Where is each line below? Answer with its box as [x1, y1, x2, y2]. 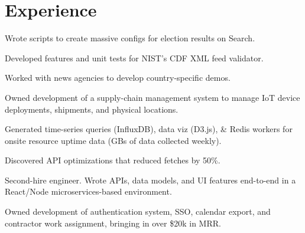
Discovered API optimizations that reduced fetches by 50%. [5, 154, 220, 166]
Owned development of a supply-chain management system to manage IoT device [5, 91, 300, 103]
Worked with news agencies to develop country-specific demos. [5, 71, 231, 84]
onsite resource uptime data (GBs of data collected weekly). [5, 134, 222, 146]
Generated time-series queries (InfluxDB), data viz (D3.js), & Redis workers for [5, 123, 293, 135]
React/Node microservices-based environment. [5, 185, 172, 198]
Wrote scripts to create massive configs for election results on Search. [5, 32, 255, 44]
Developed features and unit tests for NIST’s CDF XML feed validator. [5, 51, 264, 64]
